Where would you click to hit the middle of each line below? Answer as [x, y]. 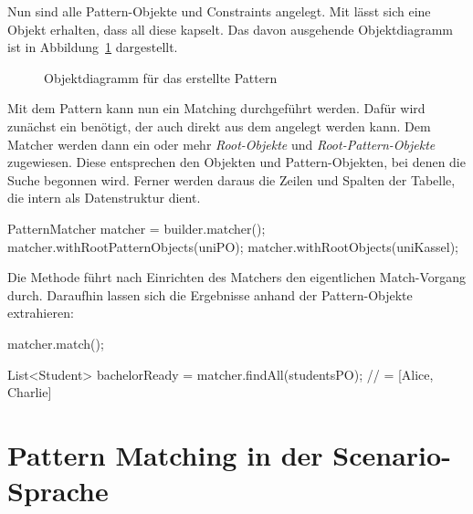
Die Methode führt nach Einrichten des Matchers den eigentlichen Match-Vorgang [236, 277]
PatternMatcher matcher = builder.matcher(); [137, 228]
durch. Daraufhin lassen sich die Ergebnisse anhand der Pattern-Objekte [210, 294]
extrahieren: [41, 313]
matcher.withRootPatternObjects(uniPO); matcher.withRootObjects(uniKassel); [233, 246]
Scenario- [392, 454]
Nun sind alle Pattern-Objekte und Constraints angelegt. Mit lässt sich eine [219, 11]
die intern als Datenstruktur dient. [104, 198]
